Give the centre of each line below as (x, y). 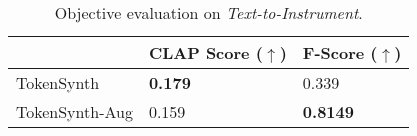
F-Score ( (340, 52)
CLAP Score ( (205, 52)
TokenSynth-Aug (74, 111)
